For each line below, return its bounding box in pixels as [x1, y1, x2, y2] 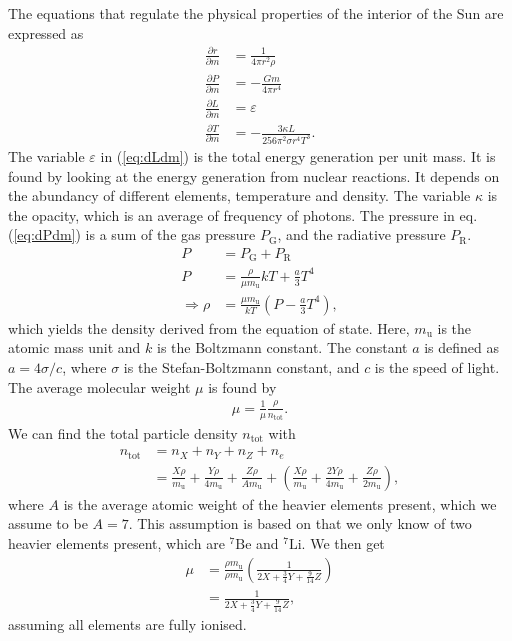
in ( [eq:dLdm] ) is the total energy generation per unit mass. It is [100, 146, 496, 167]
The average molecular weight [8, 376, 191, 397]
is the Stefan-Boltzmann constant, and [123, 357, 360, 378]
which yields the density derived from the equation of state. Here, [8, 317, 410, 338]
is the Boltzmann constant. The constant [157, 337, 408, 358]
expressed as [8, 22, 84, 43]
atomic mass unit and [8, 337, 141, 358]
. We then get [301, 532, 385, 553]
